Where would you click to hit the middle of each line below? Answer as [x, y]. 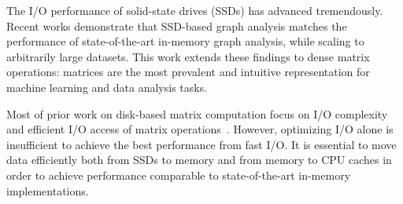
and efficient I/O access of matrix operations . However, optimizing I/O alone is [200, 129]
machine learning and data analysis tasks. [107, 87]
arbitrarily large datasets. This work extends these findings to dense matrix [188, 56]
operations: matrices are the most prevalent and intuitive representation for [188, 72]
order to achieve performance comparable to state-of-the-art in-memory [179, 175]
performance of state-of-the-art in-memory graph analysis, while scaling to [185, 41]
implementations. [48, 190]
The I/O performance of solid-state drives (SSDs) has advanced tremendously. [195, 10]
